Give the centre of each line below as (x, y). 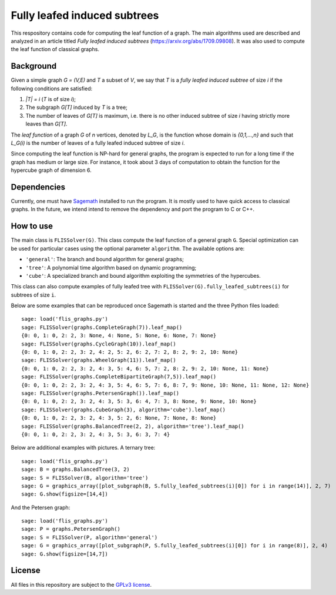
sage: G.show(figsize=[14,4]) (65, 494)
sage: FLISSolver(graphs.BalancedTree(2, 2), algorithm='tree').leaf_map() (133, 426)
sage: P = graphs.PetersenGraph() (71, 529)
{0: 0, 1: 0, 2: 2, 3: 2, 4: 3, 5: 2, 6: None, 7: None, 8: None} (119, 418)
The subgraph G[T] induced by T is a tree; (76, 107)
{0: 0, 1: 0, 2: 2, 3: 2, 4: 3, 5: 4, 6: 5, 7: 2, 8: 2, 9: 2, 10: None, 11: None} (145, 368)
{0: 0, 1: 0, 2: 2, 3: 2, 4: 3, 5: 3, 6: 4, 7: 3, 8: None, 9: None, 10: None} (139, 401)
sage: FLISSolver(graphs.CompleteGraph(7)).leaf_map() (102, 327)
